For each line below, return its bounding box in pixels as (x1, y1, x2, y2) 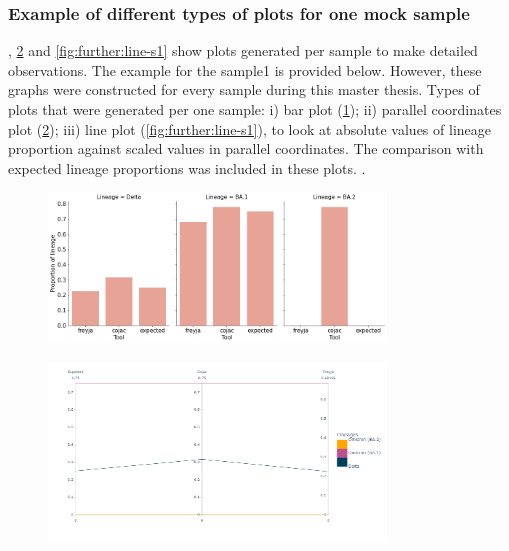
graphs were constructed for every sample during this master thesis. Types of (8, 79, 480, 100)
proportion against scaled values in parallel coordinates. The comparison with (8, 138, 484, 159)
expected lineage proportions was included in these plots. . (8, 157, 366, 178)
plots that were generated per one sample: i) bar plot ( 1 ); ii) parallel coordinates (8, 99, 502, 119)
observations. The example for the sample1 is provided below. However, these (8, 59, 482, 80)
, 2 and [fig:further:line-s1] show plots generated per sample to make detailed (8, 40, 478, 61)
